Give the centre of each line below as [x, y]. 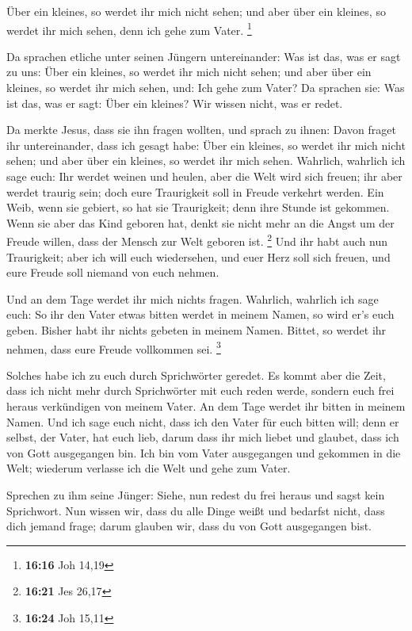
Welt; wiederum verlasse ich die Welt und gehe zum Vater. [149, 468]
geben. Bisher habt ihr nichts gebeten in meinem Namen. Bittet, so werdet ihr [196, 330]
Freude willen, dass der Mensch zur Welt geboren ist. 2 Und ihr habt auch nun [197, 240]
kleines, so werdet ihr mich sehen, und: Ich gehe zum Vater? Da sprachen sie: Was [206, 88]
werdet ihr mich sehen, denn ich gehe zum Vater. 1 [129, 29]
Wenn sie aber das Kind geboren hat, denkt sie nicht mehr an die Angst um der [200, 222]
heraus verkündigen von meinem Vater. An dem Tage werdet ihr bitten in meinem [206, 406]
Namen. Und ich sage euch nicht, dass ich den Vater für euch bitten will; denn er [203, 421]
